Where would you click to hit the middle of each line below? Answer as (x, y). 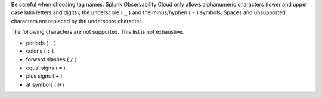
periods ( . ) (41, 43)
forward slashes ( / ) (51, 59)
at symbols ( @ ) (45, 84)
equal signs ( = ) (46, 68)
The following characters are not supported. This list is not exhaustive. (97, 32)
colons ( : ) (40, 51)
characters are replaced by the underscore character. (77, 21)
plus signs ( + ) (44, 76)
